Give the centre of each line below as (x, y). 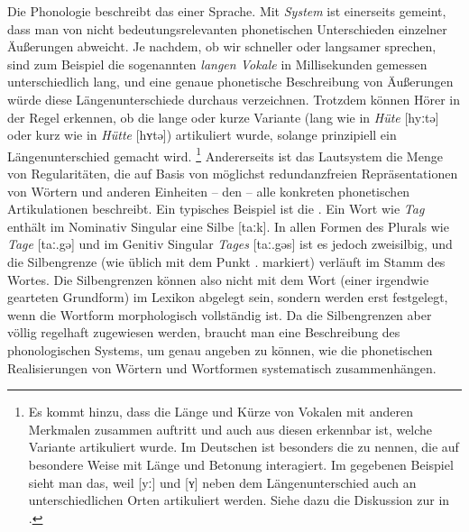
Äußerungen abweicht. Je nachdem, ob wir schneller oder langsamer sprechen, (222, 46)
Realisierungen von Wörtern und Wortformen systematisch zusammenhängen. (222, 367)
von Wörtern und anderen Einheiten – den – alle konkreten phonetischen (209, 191)
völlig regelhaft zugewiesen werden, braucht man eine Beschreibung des (204, 332)
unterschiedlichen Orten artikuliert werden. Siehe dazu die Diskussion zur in (239, 500)
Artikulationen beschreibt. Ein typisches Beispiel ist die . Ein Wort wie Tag (216, 209)
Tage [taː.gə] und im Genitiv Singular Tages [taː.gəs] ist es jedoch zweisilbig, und (230, 244)
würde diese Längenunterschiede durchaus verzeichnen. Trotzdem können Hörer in (234, 99)
